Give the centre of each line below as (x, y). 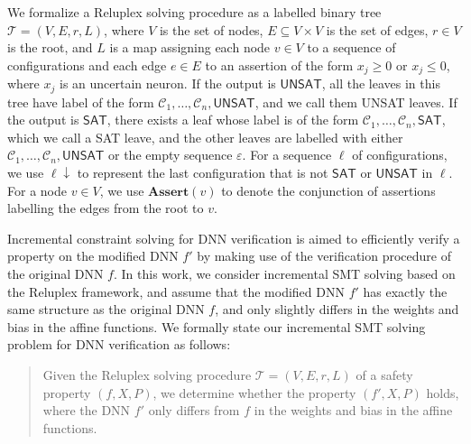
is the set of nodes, (211, 29)
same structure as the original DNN (106, 309)
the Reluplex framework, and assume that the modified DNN (176, 291)
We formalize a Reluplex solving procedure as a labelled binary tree (194, 12)
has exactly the (405, 291)
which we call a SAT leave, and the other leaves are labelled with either (205, 137)
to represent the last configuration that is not (203, 173)
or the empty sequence (171, 155)
